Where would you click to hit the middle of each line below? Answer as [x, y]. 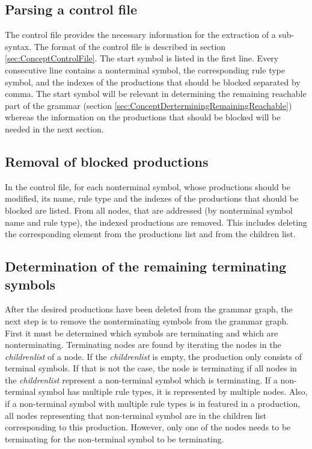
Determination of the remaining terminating [146, 266]
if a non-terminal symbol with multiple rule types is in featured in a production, [153, 404]
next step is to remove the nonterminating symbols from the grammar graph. [147, 320]
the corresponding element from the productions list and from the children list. [150, 234]
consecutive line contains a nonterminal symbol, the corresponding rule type [145, 70]
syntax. [18, 46]
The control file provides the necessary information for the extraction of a [140, 35]
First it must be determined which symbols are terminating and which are [142, 333]
